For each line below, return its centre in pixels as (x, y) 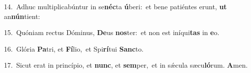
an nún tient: (22, 16)
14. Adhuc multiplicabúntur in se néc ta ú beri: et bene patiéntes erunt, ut (115, 6)
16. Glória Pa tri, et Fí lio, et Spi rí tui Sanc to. (74, 48)
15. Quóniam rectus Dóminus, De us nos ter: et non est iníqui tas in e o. (112, 32)
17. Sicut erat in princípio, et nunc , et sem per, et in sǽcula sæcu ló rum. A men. (126, 65)
